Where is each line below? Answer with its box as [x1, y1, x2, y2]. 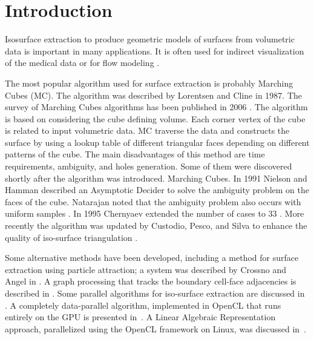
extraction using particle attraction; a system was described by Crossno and [5, 263, 287, 275]
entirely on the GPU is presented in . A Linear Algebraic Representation [5, 311, 276, 323]
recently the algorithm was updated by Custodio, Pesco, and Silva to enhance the [5, 219, 307, 232]
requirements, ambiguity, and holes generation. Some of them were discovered [5, 160, 292, 173]
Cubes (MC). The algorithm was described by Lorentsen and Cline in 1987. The [5, 88, 302, 101]
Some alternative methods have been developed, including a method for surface [5, 251, 299, 264]
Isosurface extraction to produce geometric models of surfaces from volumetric [5, 33, 295, 45]
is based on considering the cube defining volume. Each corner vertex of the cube [5, 112, 306, 125]
